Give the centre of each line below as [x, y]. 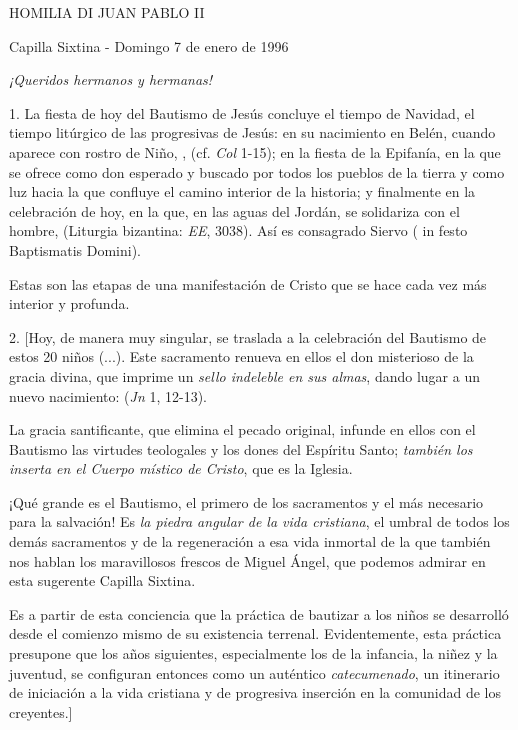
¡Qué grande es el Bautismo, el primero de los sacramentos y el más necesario [246, 501]
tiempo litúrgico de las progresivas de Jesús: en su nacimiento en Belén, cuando [252, 132]
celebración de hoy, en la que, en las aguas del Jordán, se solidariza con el [234, 210]
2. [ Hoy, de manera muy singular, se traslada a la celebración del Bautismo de [248, 336]
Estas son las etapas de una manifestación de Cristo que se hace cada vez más [248, 283]
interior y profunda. [69, 303]
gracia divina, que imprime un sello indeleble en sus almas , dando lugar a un [244, 375]
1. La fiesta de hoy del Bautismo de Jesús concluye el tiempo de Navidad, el [242, 112]
